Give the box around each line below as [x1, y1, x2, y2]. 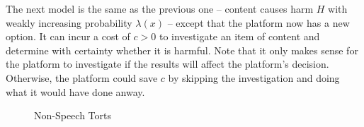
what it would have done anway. [6, 84, 145, 99]
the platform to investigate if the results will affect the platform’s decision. [6, 56, 329, 71]
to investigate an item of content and [159, 29, 320, 44]
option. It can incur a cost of [6, 29, 130, 44]
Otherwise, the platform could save [6, 70, 158, 85]
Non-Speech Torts [34, 108, 112, 123]
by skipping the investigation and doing [168, 70, 340, 85]
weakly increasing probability [6, 15, 132, 30]
